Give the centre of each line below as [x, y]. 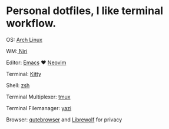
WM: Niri [17, 51]
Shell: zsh [18, 85]
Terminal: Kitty [24, 74]
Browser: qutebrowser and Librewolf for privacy [64, 120]
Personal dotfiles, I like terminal [85, 11]
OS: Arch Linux [24, 39]
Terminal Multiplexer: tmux [38, 97]
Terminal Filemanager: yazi [39, 108]
